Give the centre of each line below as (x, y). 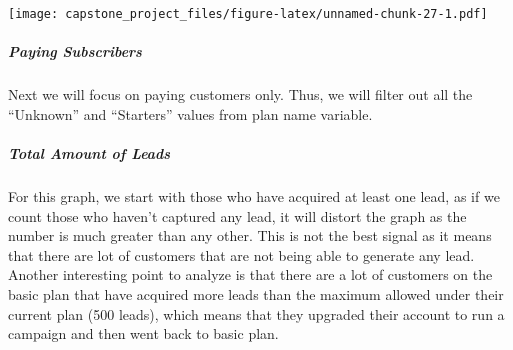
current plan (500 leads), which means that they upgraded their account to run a (256, 313)
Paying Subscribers (75, 51)
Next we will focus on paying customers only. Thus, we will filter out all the (240, 94)
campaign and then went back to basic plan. (143, 333)
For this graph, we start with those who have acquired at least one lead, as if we (254, 195)
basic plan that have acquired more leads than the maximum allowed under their (256, 293)
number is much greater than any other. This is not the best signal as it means (250, 235)
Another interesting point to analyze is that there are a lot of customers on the (250, 274)
